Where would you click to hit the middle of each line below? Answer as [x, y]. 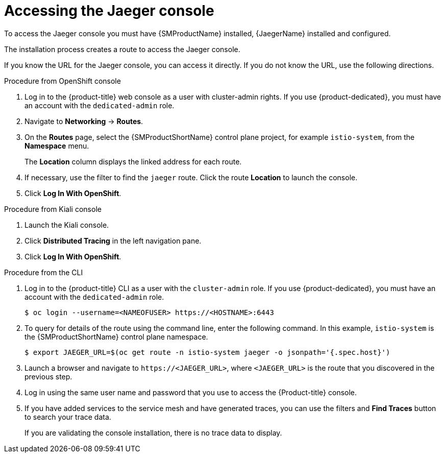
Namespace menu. [57, 146]
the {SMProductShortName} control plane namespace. [116, 336]
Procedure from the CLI [44, 272]
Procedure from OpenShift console [63, 81]
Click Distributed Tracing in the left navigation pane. [113, 240]
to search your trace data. [68, 417]
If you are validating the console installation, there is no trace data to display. [153, 432]
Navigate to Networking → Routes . [84, 121]
